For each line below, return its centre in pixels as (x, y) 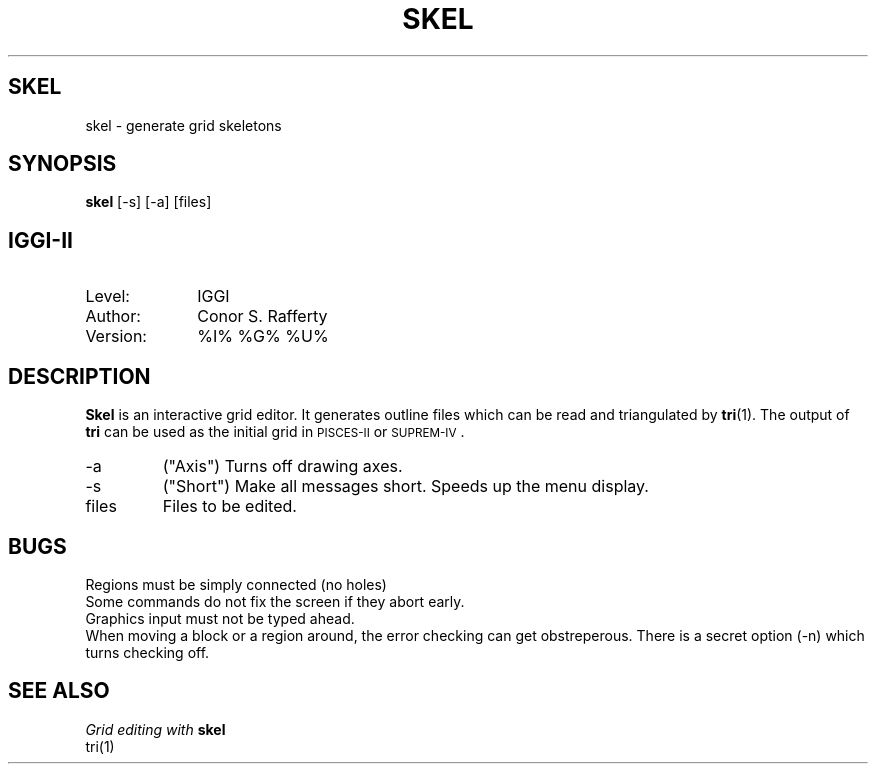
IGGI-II (40, 240)
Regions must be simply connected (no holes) (236, 584)
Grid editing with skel (155, 729)
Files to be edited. (229, 506)
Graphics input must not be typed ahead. (220, 618)
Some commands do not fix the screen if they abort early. (275, 601)
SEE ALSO (59, 691)
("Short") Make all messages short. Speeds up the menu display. (405, 486)
